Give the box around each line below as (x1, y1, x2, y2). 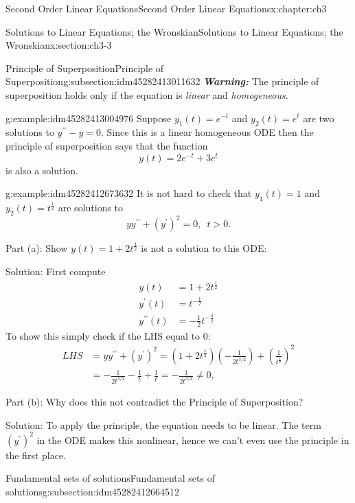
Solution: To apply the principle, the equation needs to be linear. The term (5, 417, 321, 432)
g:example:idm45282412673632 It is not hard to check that (5, 186, 252, 200)
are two (303, 110, 334, 125)
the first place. (5, 447, 67, 462)
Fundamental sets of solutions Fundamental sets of (5, 471, 215, 485)
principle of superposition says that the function (5, 138, 208, 152)
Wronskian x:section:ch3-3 (5, 38, 112, 52)
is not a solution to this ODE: (141, 241, 267, 255)
